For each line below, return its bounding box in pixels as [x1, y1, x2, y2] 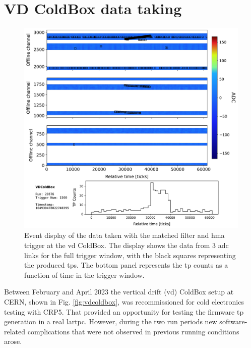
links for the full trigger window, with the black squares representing [24, 250, 236, 260]
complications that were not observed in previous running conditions [27, 326, 239, 336]
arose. [4, 336, 22, 346]
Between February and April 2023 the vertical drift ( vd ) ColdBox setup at [4, 286, 234, 297]
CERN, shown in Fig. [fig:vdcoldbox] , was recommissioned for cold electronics [4, 296, 244, 307]
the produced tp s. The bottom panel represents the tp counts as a [24, 260, 228, 270]
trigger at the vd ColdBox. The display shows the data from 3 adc [24, 239, 229, 250]
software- [219, 316, 247, 327]
